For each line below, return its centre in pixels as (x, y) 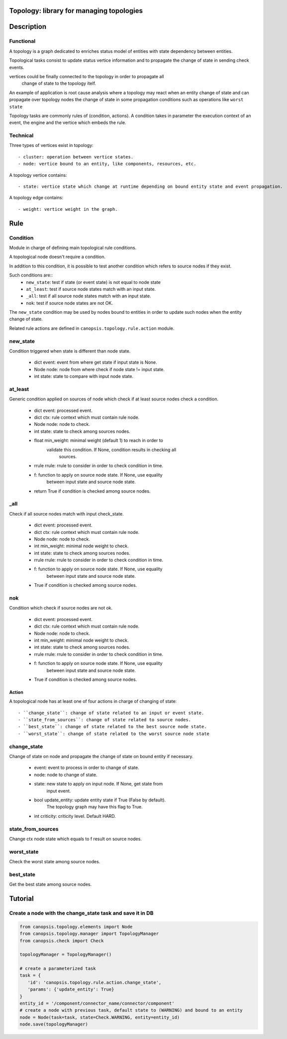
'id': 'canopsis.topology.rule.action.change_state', (95, 982)
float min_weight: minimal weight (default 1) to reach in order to (99, 440)
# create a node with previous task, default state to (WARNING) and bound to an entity (131, 1010)
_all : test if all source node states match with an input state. (89, 296)
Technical (21, 135)
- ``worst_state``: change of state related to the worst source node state (114, 734)
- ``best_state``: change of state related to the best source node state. (112, 727)
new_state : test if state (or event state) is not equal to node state (94, 282)
